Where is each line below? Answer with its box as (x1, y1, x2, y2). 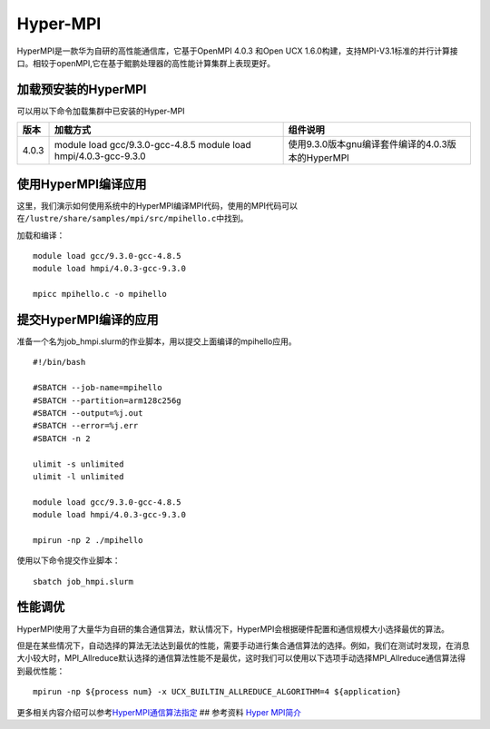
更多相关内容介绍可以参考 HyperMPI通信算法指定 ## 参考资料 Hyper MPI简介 (16, 706, 302, 717)
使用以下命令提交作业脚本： (16, 555, 121, 566)
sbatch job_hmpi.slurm (33, 576, 134, 586)
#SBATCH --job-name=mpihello (33, 382, 162, 393)
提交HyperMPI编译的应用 (16, 311, 159, 327)
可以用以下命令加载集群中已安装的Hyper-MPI (16, 105, 185, 116)
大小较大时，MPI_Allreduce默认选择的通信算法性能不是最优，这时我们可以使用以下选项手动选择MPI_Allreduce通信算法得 (16, 653, 466, 664)
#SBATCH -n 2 (33, 433, 91, 444)
